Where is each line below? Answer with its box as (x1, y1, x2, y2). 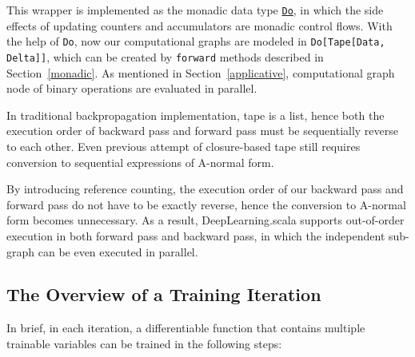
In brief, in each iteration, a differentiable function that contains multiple (6, 319, 365, 336)
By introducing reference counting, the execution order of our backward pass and (6, 180, 404, 197)
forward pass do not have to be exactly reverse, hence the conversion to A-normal (6, 196, 406, 212)
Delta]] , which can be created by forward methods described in (6, 48, 324, 65)
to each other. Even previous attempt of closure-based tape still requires (6, 137, 361, 154)
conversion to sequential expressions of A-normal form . (6, 153, 274, 170)
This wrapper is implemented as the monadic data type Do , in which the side (6, 2, 384, 18)
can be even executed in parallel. (38, 243, 198, 260)
